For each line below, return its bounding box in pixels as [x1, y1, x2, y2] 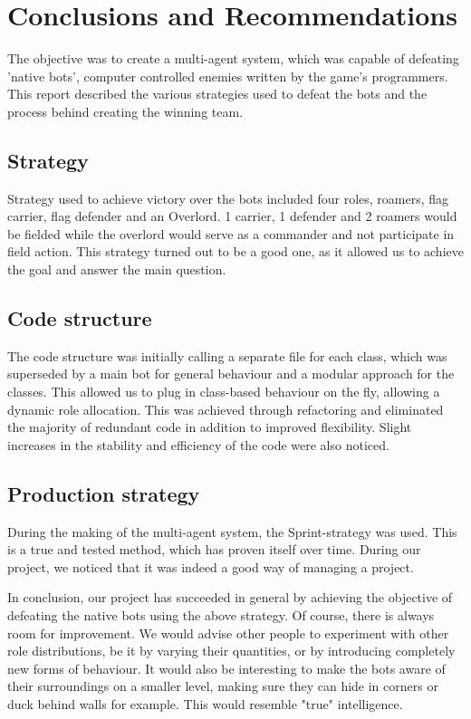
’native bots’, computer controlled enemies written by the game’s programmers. [7, 66, 448, 85]
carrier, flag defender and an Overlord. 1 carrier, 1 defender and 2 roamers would [7, 206, 457, 225]
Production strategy [7, 479, 200, 507]
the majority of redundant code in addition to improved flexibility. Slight [7, 417, 412, 436]
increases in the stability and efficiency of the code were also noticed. [7, 435, 389, 454]
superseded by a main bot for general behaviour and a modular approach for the [7, 364, 455, 383]
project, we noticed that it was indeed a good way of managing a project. [7, 557, 414, 576]
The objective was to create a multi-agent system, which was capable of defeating [7, 49, 459, 68]
